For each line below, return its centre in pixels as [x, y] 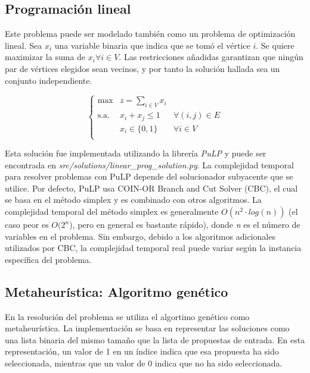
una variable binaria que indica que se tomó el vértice [152, 45]
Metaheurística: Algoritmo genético [117, 291]
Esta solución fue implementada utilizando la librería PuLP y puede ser [136, 153]
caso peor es [27, 225]
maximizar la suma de [45, 57]
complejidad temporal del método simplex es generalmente [112, 211]
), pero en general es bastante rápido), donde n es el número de [185, 225]
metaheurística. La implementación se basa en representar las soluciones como [147, 328]
